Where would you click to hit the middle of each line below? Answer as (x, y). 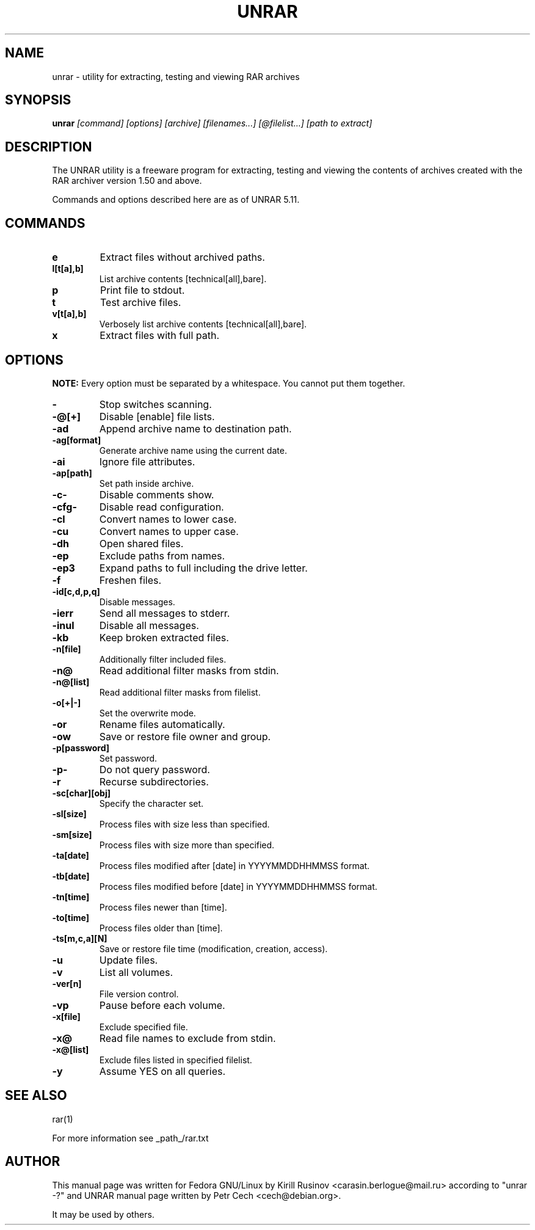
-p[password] (81, 748)
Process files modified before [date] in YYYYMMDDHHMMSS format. (238, 886)
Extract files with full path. (160, 336)
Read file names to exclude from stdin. (187, 1038)
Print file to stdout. (142, 290)
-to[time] (71, 917)
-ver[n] (67, 983)
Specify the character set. (151, 803)
